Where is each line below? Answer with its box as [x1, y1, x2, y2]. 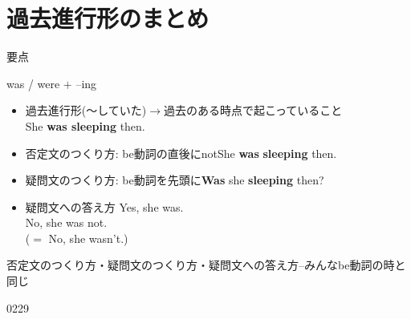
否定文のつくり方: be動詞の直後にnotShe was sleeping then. [25, 144, 337, 161]
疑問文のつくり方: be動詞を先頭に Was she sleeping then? [25, 172, 324, 188]
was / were [6, 75, 60, 91]
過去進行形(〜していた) [25, 102, 147, 119]
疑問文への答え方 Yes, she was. [25, 198, 184, 215]
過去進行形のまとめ [6, 2, 210, 34]
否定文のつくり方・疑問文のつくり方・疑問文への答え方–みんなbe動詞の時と [6, 256, 406, 273]
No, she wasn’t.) [48, 229, 128, 246]
